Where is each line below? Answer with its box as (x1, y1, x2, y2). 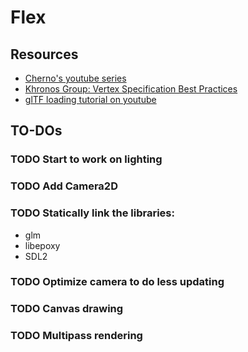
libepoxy (24, 239, 61, 251)
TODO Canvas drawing (10, 302, 124, 316)
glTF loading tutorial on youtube (24, 94, 157, 105)
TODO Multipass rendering (10, 329, 143, 343)
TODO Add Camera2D (10, 179, 118, 193)
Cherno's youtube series (24, 72, 127, 84)
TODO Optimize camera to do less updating (10, 275, 225, 289)
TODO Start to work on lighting (10, 152, 163, 166)
